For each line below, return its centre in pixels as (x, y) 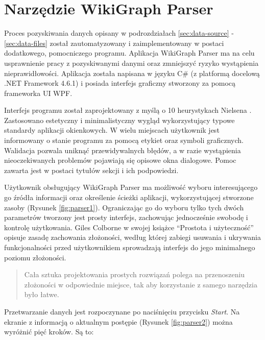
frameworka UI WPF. (38, 93)
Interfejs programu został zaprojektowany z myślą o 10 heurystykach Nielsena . (128, 110)
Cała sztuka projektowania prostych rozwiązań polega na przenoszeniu (135, 274)
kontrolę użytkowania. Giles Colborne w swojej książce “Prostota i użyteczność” (129, 227)
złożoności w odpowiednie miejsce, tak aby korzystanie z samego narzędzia (141, 284)
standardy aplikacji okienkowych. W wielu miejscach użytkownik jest (112, 130)
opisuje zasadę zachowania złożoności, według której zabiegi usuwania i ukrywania (132, 237)
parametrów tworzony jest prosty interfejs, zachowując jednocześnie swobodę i (126, 217)
